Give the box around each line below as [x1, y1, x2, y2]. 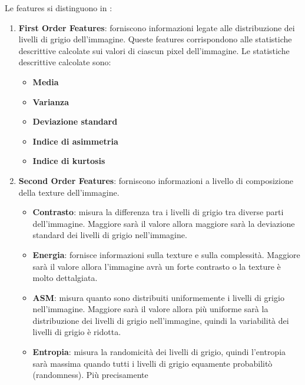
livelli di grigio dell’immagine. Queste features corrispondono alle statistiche [18, 33, 292, 45]
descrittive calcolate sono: [18, 56, 111, 68]
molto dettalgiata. [32, 272, 98, 284]
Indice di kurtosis [32, 155, 105, 167]
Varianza [32, 95, 69, 108]
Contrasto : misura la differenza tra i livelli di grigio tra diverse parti [32, 206, 284, 218]
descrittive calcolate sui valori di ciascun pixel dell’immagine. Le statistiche [18, 44, 290, 56]
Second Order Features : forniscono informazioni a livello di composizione [18, 174, 293, 186]
